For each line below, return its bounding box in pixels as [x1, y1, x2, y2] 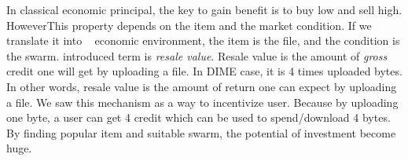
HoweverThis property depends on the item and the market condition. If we [6, 16, 372, 33]
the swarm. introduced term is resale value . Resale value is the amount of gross [6, 47, 388, 64]
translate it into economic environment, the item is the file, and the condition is [6, 32, 400, 49]
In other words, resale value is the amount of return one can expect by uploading [6, 78, 397, 94]
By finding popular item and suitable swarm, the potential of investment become [6, 124, 396, 141]
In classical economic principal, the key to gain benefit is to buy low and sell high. [6, 2, 402, 17]
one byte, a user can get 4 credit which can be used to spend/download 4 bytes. [6, 109, 391, 126]
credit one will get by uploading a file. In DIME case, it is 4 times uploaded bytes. [6, 63, 402, 79]
